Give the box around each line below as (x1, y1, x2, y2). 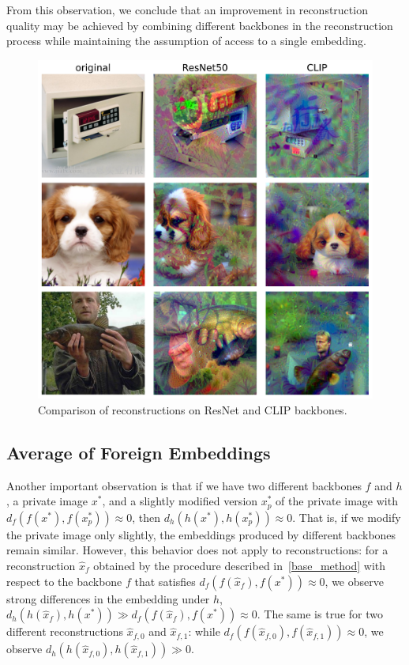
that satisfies (134, 572, 196, 589)
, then (132, 508, 161, 525)
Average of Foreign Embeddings (6, 440, 271, 464)
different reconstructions (6, 623, 124, 640)
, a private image (6, 493, 88, 509)
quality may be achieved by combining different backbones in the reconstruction (6, 17, 393, 33)
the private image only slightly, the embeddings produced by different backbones (6, 526, 396, 542)
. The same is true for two (257, 606, 383, 622)
